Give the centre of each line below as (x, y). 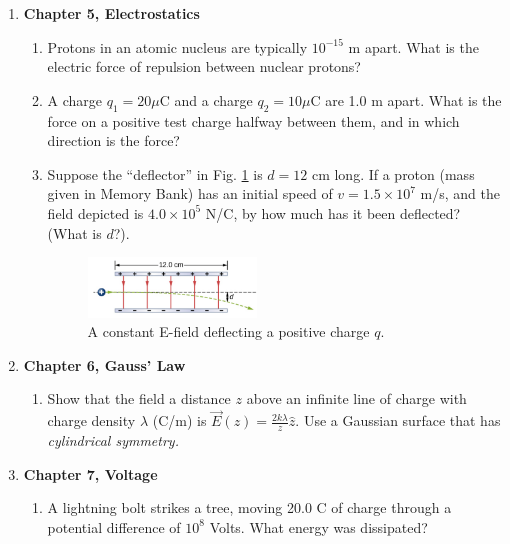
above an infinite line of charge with (356, 398)
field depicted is (95, 212)
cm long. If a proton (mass (393, 173)
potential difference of (114, 526)
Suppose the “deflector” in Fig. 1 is (155, 173)
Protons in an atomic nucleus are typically (177, 46)
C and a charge (206, 99)
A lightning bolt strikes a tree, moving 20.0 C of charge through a (249, 507)
